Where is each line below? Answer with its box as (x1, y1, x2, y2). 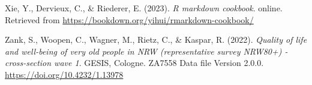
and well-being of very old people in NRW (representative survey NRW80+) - (5, 45, 288, 57)
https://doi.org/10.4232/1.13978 (5, 68, 124, 80)
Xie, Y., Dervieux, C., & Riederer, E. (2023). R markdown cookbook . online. (5, 2, 283, 14)
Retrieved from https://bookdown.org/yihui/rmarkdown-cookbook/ (5, 13, 254, 26)
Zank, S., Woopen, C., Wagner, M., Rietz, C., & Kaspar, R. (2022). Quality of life (5, 33, 307, 46)
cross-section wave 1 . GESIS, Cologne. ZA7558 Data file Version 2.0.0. (5, 56, 264, 69)
